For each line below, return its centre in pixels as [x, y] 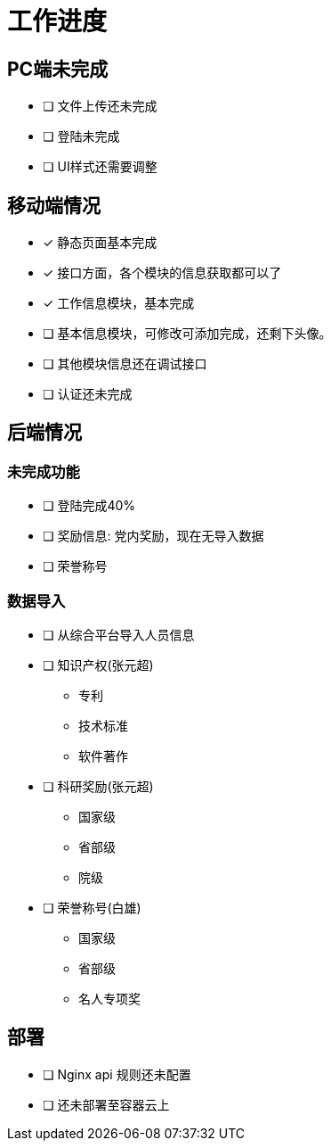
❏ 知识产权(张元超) [98, 665]
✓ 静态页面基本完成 [100, 243]
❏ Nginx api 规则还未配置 [117, 1074]
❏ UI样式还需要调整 [100, 167]
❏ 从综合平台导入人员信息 [119, 634]
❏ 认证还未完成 [88, 394]
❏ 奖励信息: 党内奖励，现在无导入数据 [153, 536]
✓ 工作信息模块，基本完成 [119, 303]
